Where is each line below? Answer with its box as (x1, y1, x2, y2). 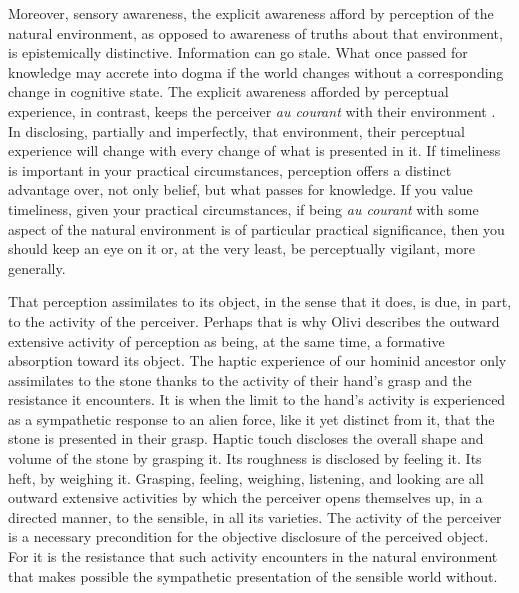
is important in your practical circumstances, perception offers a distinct (8, 159, 452, 180)
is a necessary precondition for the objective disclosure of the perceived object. (8, 526, 489, 547)
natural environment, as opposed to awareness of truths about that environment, (8, 22, 503, 43)
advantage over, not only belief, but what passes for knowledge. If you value (8, 179, 473, 200)
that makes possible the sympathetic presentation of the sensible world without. (8, 565, 498, 586)
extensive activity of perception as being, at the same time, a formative (8, 330, 445, 351)
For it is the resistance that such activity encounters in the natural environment (8, 546, 498, 567)
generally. (8, 257, 66, 278)
